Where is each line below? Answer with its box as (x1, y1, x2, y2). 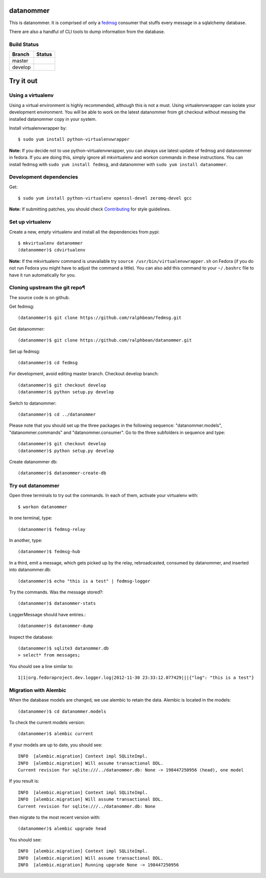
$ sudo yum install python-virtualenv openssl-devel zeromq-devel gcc (18, 195, 192, 201)
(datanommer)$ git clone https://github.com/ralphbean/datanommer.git (18, 338, 192, 343)
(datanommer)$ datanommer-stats (18, 600, 96, 606)
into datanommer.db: (9, 567, 52, 573)
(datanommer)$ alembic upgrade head (18, 826, 106, 832)
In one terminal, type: (9, 515, 53, 521)
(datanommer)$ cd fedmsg (18, 360, 78, 366)
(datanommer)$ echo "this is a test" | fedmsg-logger (18, 578, 150, 584)
